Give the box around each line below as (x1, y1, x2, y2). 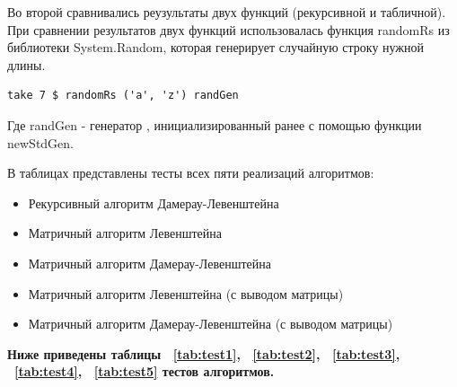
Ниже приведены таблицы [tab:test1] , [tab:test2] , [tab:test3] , (7, 344, 400, 363)
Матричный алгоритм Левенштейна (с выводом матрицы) (28, 284, 344, 303)
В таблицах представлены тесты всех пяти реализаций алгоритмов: (7, 163, 374, 182)
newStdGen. (7, 133, 75, 152)
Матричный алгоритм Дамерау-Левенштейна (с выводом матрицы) (28, 314, 393, 333)
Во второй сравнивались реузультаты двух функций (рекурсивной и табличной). (7, 3, 446, 21)
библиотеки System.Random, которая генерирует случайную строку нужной (7, 38, 425, 57)
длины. (7, 55, 46, 74)
